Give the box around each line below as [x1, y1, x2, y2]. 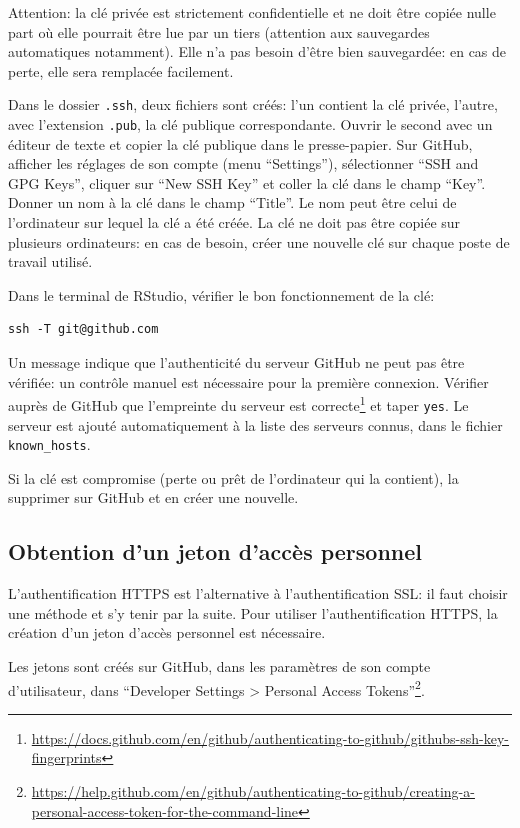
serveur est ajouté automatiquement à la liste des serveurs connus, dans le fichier [8, 414, 503, 435]
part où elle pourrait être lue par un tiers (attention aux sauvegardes [8, 21, 430, 42]
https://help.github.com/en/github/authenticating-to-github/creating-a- [31, 780, 475, 801]
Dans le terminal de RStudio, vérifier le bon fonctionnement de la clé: [8, 284, 435, 305]
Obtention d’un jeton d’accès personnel [8, 536, 423, 567]
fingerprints [31, 747, 102, 768]
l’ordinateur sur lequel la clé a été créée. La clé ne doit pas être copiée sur [8, 212, 461, 233]
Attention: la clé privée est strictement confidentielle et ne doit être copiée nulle [8, 2, 496, 22]
